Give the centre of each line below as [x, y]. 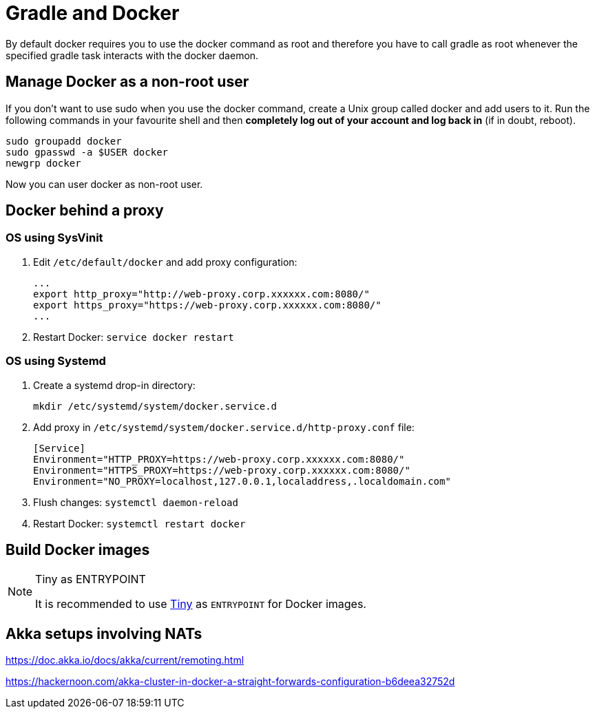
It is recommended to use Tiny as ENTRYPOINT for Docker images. [201, 604]
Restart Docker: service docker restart [134, 337]
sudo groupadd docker [64, 141]
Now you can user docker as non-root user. [104, 184]
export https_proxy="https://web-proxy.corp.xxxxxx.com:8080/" [207, 305]
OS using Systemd [56, 361]
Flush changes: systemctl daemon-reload [136, 502]
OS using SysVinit [54, 238]
